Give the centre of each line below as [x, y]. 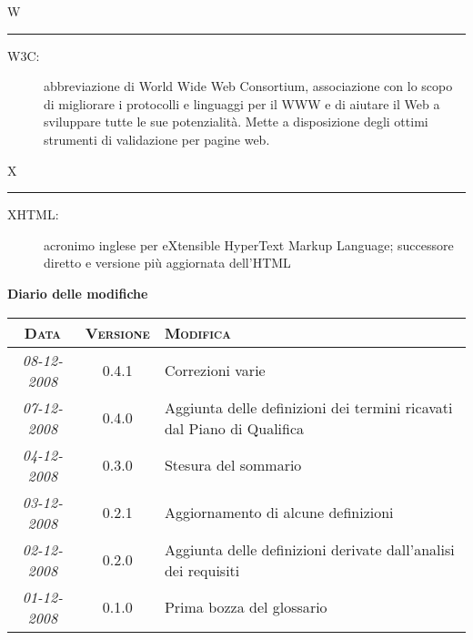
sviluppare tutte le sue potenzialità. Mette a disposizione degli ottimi [236, 122]
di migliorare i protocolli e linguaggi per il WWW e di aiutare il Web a [242, 103]
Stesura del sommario [233, 465]
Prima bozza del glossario [246, 607]
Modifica [197, 332]
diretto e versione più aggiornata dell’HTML [167, 263]
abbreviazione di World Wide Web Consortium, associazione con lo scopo [248, 86]
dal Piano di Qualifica [234, 428]
